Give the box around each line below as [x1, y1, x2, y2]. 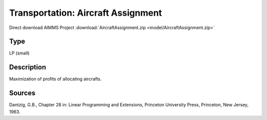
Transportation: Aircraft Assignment [9, 7, 162, 18]
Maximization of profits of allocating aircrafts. [9, 76, 102, 82]
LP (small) [9, 50, 30, 56]
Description [9, 63, 46, 71]
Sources [9, 89, 36, 97]
